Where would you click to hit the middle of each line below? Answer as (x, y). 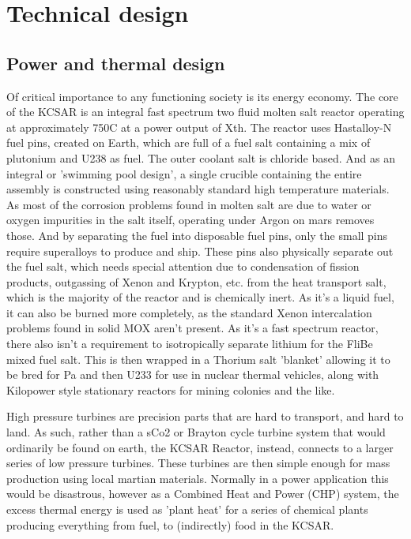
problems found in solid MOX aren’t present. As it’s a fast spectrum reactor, (192, 328)
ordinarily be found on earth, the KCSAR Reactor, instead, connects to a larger (200, 447)
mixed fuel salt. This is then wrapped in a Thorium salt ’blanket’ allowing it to (198, 359)
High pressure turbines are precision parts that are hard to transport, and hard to (205, 416)
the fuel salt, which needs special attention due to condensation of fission (183, 266)
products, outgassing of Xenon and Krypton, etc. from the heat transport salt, (196, 281)
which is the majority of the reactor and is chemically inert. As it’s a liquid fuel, (200, 297)
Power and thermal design (116, 63)
